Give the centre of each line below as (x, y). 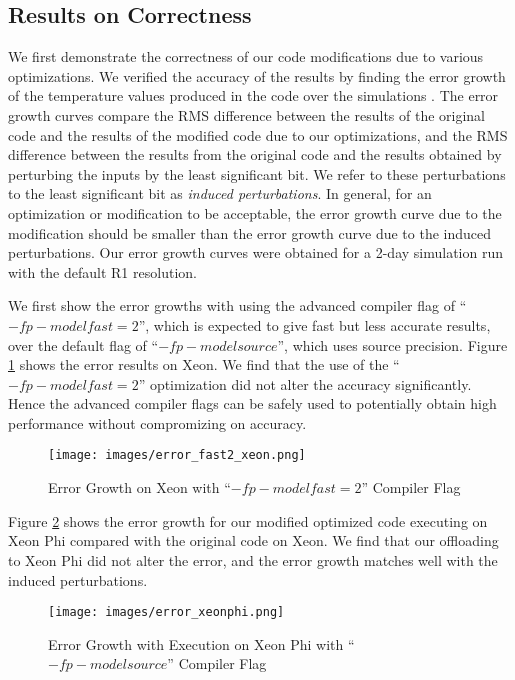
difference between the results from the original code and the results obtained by (255, 154)
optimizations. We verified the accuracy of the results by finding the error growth (257, 75)
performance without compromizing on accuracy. (157, 422)
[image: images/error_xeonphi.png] (166, 612)
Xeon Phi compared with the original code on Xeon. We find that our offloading (253, 540)
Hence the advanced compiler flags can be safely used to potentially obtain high (252, 403)
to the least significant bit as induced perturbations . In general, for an (220, 193)
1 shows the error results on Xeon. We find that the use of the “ (204, 364)
